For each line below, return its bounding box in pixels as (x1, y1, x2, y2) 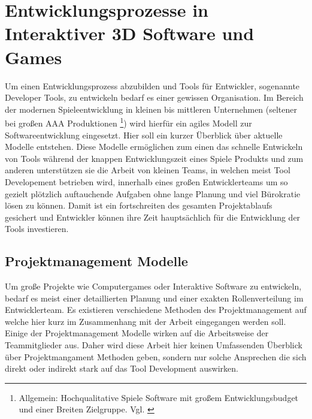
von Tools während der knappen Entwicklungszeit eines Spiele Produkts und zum (5, 152, 304, 164)
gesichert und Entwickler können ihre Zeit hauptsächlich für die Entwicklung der (5, 210, 301, 223)
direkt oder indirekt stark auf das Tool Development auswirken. (5, 362, 238, 375)
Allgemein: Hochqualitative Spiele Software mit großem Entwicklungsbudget (19, 391, 299, 403)
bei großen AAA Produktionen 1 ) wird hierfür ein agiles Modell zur (5, 115, 252, 129)
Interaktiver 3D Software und (5, 21, 255, 46)
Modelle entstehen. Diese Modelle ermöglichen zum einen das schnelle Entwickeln (5, 140, 303, 153)
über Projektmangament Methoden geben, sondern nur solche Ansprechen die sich (5, 350, 307, 363)
